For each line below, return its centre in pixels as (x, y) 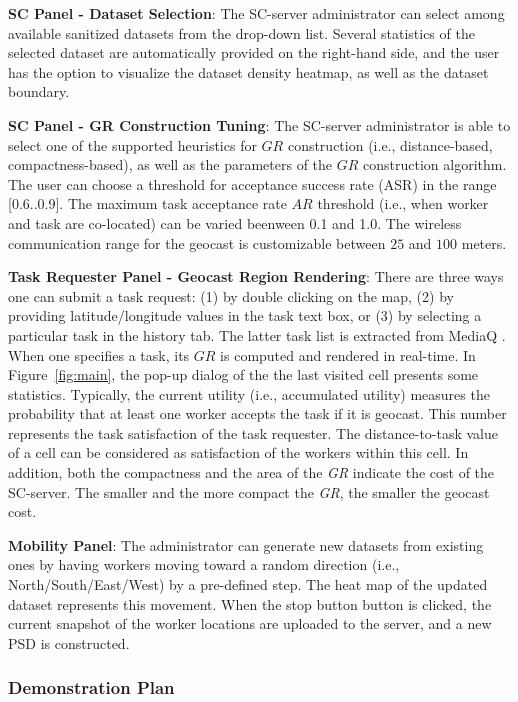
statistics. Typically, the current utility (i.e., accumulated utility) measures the (249, 393)
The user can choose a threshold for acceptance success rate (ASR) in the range (252, 183)
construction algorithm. (435, 164)
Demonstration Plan (91, 687)
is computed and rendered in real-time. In (348, 354)
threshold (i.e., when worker (403, 203)
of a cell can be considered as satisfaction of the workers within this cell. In (238, 452)
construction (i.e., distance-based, (390, 144)
